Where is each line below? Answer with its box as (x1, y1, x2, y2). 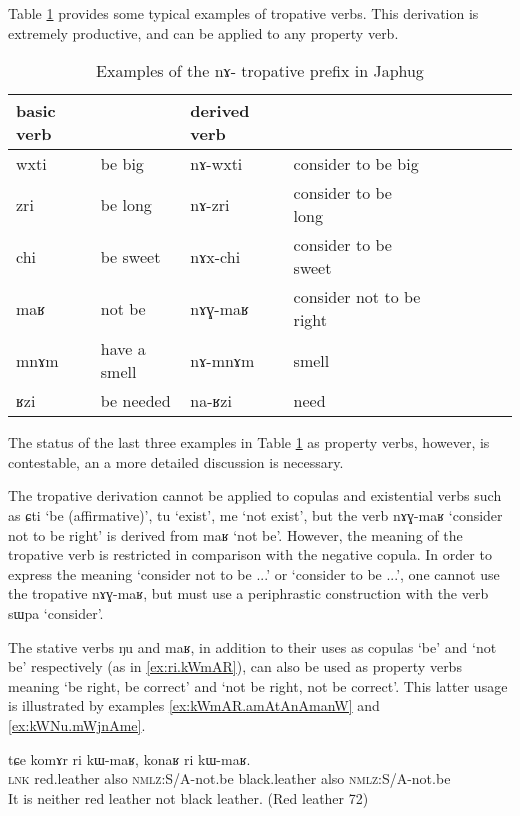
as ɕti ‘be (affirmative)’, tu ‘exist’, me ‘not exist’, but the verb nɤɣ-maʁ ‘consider (8, 504, 503, 525)
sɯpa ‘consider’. (8, 602, 104, 623)
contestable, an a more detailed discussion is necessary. (8, 451, 344, 472)
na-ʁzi (190, 389, 232, 413)
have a (100, 337, 146, 361)
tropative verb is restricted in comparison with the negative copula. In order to (8, 544, 492, 565)
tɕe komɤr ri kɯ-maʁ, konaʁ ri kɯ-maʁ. (8, 748, 251, 769)
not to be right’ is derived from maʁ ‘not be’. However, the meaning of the (8, 524, 463, 545)
